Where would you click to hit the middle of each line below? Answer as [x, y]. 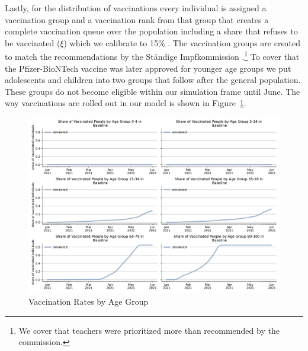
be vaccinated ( [33, 42]
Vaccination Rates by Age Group [89, 301]
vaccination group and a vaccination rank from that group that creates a [137, 19]
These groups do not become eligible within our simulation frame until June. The [153, 91]
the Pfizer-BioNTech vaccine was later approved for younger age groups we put [148, 68]
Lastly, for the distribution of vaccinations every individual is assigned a [136, 8]
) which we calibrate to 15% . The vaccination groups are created [182, 42]
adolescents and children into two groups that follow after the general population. [153, 80]
